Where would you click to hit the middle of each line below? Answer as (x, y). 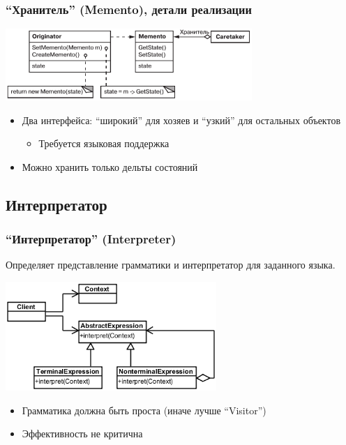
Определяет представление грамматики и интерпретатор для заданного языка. (171, 265)
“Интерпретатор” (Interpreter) (91, 239)
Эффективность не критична (82, 433)
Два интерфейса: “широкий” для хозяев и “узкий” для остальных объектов (181, 120)
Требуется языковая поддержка (104, 143)
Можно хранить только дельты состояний (110, 166)
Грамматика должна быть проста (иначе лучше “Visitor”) (144, 410)
